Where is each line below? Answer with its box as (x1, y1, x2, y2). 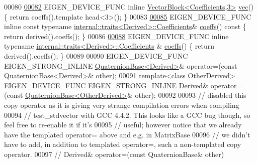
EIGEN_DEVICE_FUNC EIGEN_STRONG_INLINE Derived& (4, 80, 208, 90)
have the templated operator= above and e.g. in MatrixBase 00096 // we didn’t (4, 129, 250, 139)
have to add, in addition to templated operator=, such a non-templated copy (4, 139, 241, 149)
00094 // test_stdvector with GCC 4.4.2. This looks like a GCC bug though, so (4, 109, 250, 120)
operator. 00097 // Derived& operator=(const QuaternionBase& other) (4, 148, 224, 159)
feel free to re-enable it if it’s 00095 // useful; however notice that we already (4, 119, 242, 130)
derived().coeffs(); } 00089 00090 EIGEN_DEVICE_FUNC (4, 50, 188, 61)
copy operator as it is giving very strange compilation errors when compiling (4, 99, 239, 110)
